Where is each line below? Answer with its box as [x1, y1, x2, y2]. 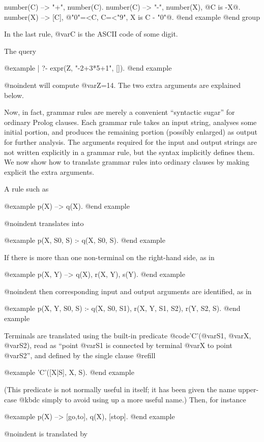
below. [4, 89, 24, 100]
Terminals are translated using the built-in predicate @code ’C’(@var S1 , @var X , [4, 330, 251, 340]
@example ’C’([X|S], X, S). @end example [4, 367, 134, 377]
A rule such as [4, 183, 49, 194]
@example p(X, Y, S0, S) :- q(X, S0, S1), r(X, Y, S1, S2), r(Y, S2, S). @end [4, 303, 241, 313]
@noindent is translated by [4, 428, 87, 438]
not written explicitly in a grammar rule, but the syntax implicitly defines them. [4, 146, 255, 157]
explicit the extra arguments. [4, 166, 95, 177]
